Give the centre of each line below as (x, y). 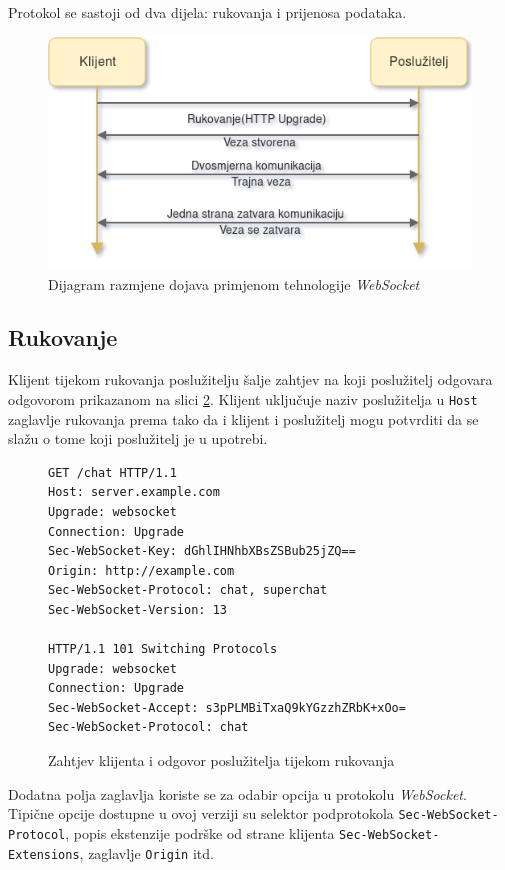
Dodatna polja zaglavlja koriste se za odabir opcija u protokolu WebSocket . (237, 793)
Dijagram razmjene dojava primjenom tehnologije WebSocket (234, 283)
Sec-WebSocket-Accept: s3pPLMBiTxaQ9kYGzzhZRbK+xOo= (227, 707)
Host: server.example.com (134, 492)
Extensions (44, 854)
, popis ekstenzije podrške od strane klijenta (200, 832)
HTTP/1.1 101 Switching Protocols (163, 649)
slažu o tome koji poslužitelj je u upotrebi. (138, 438)
